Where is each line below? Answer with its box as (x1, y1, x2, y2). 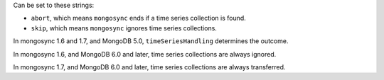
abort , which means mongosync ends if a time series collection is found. (31, 14, 247, 23)
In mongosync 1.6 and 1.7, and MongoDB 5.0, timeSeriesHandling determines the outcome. (13, 37, 289, 45)
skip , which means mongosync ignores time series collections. (31, 23, 217, 32)
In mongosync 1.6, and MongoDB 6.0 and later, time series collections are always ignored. (13, 50, 277, 58)
